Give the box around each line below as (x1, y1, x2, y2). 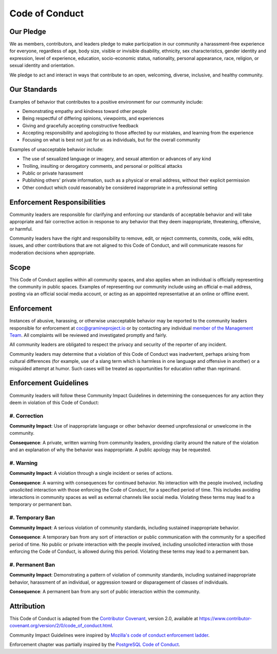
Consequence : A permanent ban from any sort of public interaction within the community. (9, 588, 201, 595)
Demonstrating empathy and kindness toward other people (22, 108, 147, 114)
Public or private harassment (22, 170, 84, 177)
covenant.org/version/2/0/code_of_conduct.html (9, 623, 112, 629)
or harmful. (9, 226, 33, 232)
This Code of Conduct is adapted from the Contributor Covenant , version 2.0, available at (9, 615, 199, 622)
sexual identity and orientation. (9, 62, 75, 69)
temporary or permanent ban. (9, 501, 72, 507)
